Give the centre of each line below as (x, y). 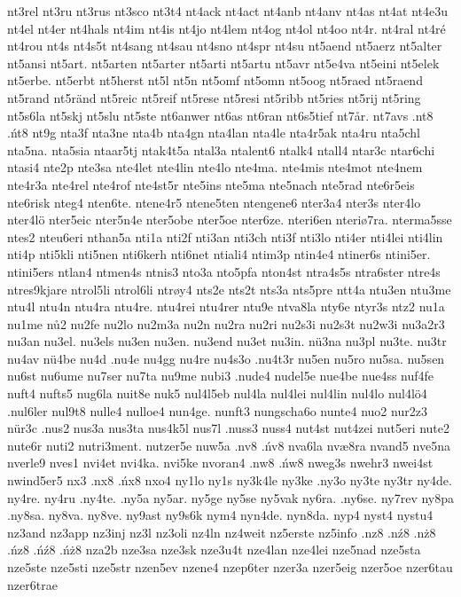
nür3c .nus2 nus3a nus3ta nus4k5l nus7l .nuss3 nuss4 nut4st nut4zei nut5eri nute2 (229, 428)
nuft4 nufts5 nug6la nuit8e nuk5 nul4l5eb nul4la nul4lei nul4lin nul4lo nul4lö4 (217, 393)
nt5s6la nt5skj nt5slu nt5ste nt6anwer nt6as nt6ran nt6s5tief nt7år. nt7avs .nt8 (220, 115)
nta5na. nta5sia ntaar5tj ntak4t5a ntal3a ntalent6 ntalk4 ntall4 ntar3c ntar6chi (221, 149)
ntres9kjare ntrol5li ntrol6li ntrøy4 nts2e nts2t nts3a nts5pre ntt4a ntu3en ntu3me (229, 289)
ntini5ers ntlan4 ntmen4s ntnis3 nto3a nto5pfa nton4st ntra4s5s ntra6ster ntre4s (224, 271)
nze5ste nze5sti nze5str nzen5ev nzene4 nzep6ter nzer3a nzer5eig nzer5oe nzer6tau (230, 567)
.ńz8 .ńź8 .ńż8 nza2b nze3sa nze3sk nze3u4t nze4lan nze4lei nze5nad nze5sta (214, 550)
